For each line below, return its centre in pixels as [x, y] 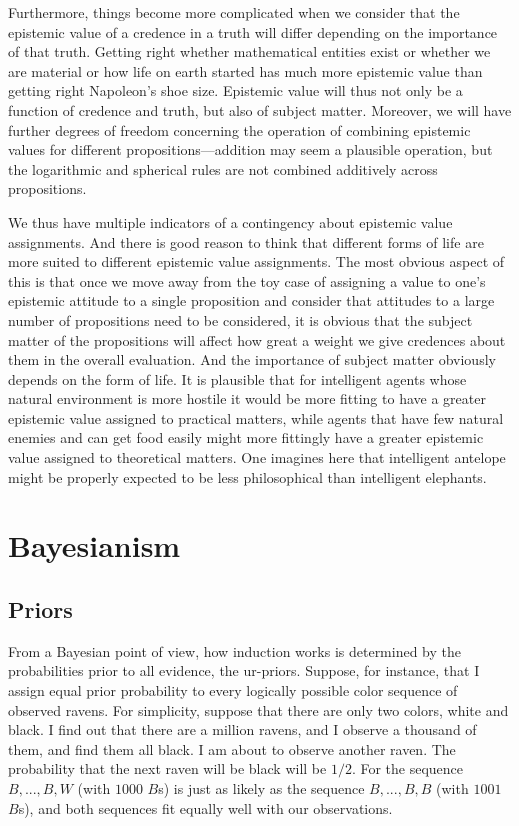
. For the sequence [407, 768]
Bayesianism [94, 545]
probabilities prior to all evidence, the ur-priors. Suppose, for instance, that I [244, 670]
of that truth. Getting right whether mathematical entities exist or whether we [249, 51]
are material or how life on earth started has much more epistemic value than [245, 70]
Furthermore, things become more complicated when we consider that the [234, 12]
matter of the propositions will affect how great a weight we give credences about [257, 339]
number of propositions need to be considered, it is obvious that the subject [240, 319]
